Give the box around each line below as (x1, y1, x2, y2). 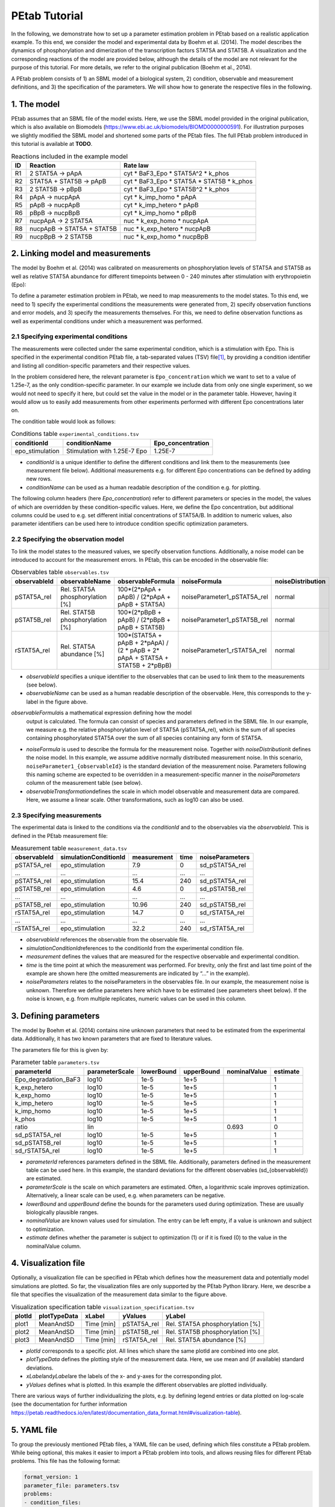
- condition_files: (23, 1499, 81, 1506)
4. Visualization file (11, 1258, 86, 1268)
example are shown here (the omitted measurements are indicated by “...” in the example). (26, 969, 250, 977)
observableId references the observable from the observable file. (26, 936, 189, 943)
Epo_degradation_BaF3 (14, 1075, 81, 1083)
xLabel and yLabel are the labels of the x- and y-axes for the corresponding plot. (26, 1373, 223, 1380)
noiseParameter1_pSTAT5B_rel (181, 615, 268, 624)
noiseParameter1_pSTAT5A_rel (181, 593, 268, 601)
